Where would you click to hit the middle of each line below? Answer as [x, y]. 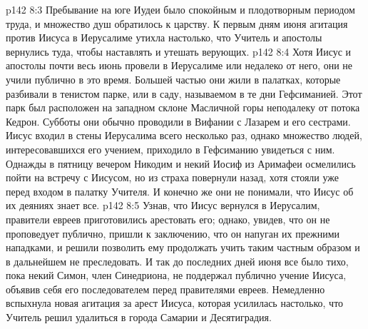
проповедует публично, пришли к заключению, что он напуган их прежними [173, 233]
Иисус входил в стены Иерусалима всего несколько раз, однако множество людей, [184, 135]
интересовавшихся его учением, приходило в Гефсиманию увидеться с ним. [170, 149]
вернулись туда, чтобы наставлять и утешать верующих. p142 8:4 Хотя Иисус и [179, 51]
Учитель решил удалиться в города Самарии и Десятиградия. [139, 317]
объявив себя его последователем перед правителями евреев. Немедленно [165, 289]
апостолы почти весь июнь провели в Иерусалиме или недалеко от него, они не [179, 65]
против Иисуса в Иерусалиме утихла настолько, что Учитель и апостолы [164, 37]
